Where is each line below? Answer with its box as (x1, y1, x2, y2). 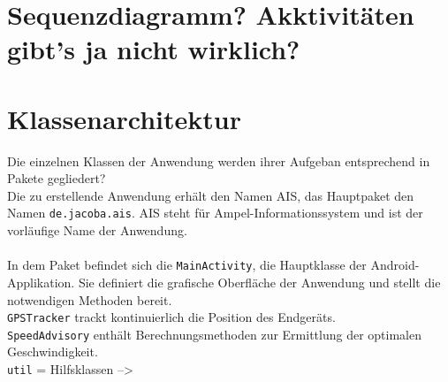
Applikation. (7, 272, 75, 291)
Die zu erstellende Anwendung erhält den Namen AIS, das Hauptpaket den (7, 186, 414, 204)
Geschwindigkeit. (7, 342, 98, 361)
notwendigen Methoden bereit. (7, 290, 172, 309)
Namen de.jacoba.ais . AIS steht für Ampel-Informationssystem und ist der (7, 203, 423, 222)
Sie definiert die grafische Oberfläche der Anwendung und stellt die (78, 272, 441, 291)
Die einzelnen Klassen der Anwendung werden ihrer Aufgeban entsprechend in (7, 151, 430, 170)
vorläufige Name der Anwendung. (7, 221, 187, 240)
